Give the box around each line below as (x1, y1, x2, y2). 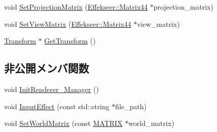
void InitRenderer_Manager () (4, 83, 99, 94)
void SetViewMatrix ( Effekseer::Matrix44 (4, 18, 132, 29)
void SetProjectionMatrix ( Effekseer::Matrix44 (4, 2, 148, 12)
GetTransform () (44, 35, 96, 46)
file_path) (115, 101, 147, 111)
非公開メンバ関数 (4, 60, 89, 76)
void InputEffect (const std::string (4, 101, 110, 111)
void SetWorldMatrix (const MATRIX (4, 118, 123, 128)
